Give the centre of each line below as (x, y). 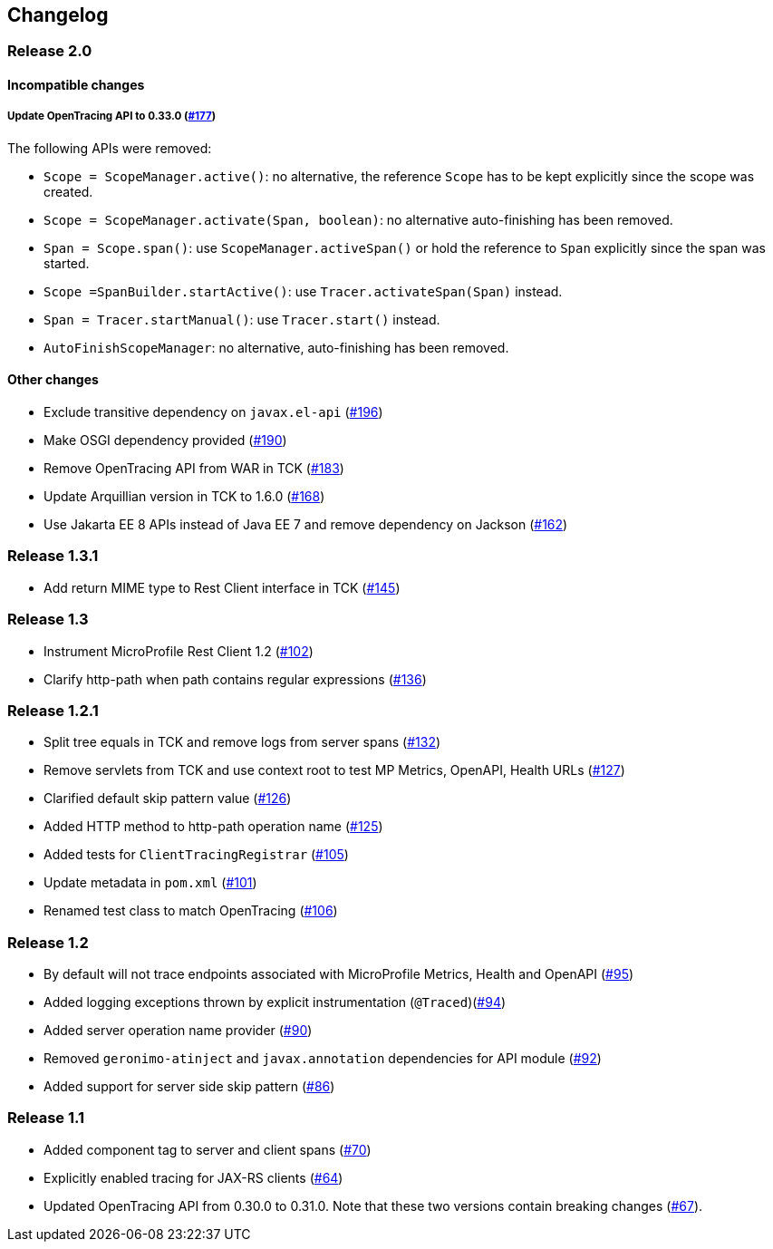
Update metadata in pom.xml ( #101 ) (150, 883)
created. (68, 191)
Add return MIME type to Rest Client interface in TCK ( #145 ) (222, 587)
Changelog (58, 15)
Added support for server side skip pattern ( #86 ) (189, 1087)
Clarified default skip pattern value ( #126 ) (168, 799)
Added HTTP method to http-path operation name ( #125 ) (213, 827)
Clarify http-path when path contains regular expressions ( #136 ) (235, 679)
